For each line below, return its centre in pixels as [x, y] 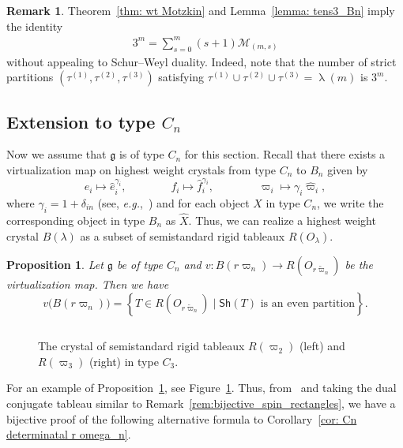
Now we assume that [56, 154]
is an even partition [308, 304]
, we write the [350, 203]
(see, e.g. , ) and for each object [173, 203]
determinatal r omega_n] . [69, 434]
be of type [139, 264]
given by [348, 169]
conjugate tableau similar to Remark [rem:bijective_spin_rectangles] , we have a [201, 403]
